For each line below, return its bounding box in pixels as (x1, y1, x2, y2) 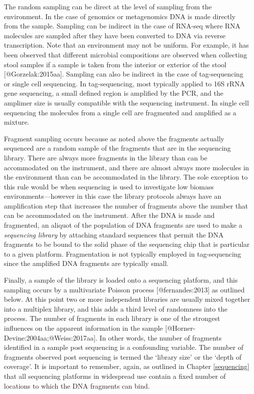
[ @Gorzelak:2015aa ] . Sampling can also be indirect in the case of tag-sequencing (4, 69, 243, 79)
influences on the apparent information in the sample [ (4, 323, 167, 333)
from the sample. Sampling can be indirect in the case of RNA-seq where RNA (4, 21, 240, 31)
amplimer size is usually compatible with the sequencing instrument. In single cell (4, 97, 249, 107)
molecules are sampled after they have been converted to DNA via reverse (4, 30, 226, 40)
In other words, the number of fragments (99, 332, 222, 342)
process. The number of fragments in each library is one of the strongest (4, 313, 220, 323)
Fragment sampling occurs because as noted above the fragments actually (4, 133, 225, 143)
